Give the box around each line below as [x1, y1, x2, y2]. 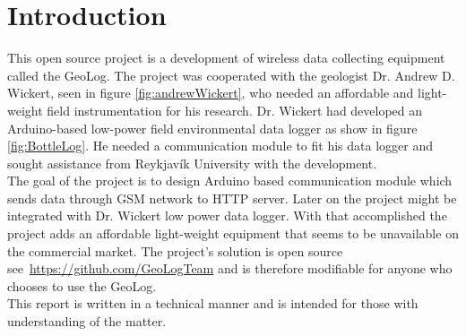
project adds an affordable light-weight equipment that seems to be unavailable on [7, 224, 459, 243]
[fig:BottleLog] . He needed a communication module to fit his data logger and [7, 136, 433, 155]
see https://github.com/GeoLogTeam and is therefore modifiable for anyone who [7, 259, 453, 278]
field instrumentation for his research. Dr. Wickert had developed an [47, 100, 423, 119]
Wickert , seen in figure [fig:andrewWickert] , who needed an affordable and [7, 83, 414, 102]
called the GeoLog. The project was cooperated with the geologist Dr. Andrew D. [7, 65, 455, 84]
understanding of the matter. [7, 312, 167, 331]
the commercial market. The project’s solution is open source [7, 241, 343, 260]
